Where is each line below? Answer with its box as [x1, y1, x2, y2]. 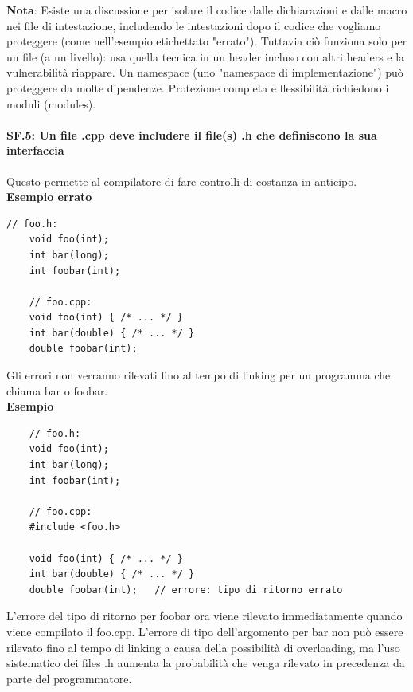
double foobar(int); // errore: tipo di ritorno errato [29, 584, 343, 596]
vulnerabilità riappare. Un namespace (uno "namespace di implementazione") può [6, 64, 403, 81]
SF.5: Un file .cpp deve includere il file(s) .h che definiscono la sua [6, 126, 377, 143]
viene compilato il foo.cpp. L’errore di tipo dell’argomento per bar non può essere [6, 623, 403, 639]
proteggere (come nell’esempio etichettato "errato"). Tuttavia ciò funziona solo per [6, 33, 407, 49]
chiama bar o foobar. [6, 382, 108, 399]
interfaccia [6, 142, 64, 159]
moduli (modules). [6, 95, 96, 112]
